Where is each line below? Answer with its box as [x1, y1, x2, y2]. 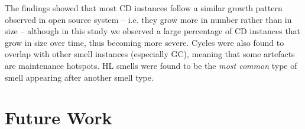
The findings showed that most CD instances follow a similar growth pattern [5, 2, 283, 14]
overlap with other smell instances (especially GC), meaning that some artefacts [5, 48, 295, 60]
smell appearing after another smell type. [5, 71, 154, 83]
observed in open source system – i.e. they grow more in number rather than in [5, 13, 292, 25]
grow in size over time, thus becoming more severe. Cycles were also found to [5, 36, 284, 48]
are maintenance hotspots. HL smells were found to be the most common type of [5, 59, 297, 71]
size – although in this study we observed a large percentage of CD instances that [5, 25, 301, 37]
